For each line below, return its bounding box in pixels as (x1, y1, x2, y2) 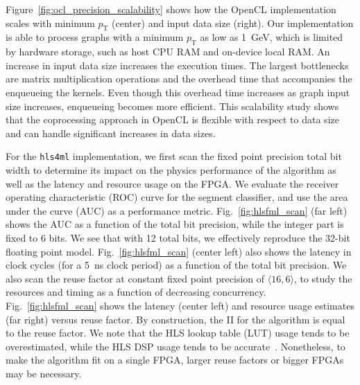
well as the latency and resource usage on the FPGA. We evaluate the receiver (6, 176, 339, 190)
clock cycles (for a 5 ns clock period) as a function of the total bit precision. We (6, 258, 347, 272)
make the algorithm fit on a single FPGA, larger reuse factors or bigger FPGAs (6, 352, 344, 367)
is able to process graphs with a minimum (6, 30, 184, 44)
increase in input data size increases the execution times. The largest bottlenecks (6, 57, 349, 72)
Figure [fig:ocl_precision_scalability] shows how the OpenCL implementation (6, 2, 336, 16)
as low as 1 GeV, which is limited (200, 30, 343, 44)
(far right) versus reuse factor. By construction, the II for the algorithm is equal (6, 312, 345, 326)
